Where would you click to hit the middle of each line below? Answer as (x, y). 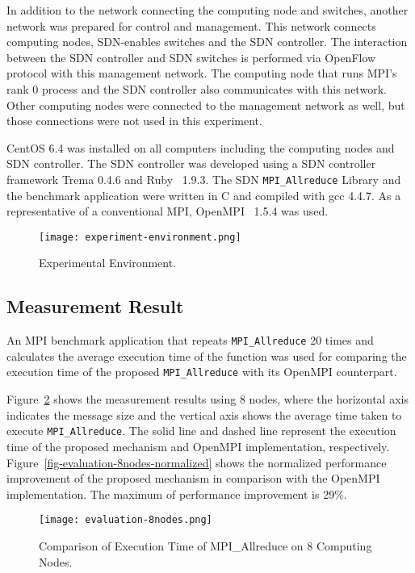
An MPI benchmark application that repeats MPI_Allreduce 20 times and (190, 340)
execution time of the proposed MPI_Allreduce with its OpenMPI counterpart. (202, 372)
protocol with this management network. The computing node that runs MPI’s (202, 73)
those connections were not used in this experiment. (134, 121)
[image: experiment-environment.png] (140, 237)
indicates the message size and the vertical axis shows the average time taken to (204, 414)
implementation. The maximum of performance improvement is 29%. (177, 494)
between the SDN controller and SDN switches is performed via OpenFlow (191, 57)
